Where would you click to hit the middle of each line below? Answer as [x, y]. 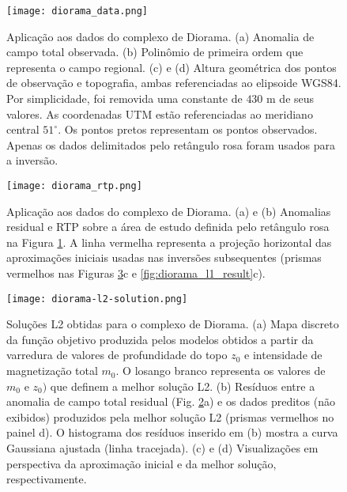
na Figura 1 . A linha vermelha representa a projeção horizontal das [169, 242]
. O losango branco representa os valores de [221, 371]
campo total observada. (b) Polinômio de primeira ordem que [155, 52]
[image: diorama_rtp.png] [74, 186]
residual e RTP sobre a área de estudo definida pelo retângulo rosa [168, 227]
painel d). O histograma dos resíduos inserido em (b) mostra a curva [172, 432]
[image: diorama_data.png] [77, 11]
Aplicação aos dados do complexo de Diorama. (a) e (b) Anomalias [169, 211]
